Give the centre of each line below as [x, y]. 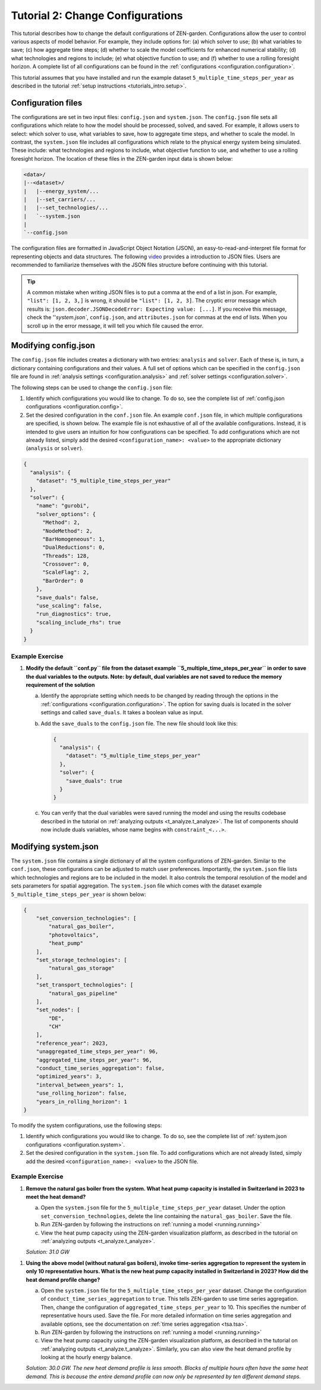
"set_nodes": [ [58, 1010]
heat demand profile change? [63, 1279]
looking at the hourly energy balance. [86, 1357]
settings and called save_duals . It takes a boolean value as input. [122, 713]
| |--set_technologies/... [66, 208]
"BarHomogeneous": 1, [74, 539]
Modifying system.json [55, 846]
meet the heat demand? [56, 1197]
